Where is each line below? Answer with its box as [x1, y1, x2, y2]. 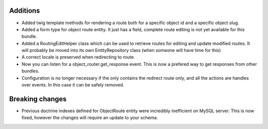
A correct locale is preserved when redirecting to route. [21, 54, 135, 60]
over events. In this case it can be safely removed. [21, 82, 125, 88]
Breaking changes [9, 94, 67, 103]
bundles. [21, 68, 40, 74]
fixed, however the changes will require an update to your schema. [21, 115, 158, 121]
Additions [9, 6, 40, 15]
